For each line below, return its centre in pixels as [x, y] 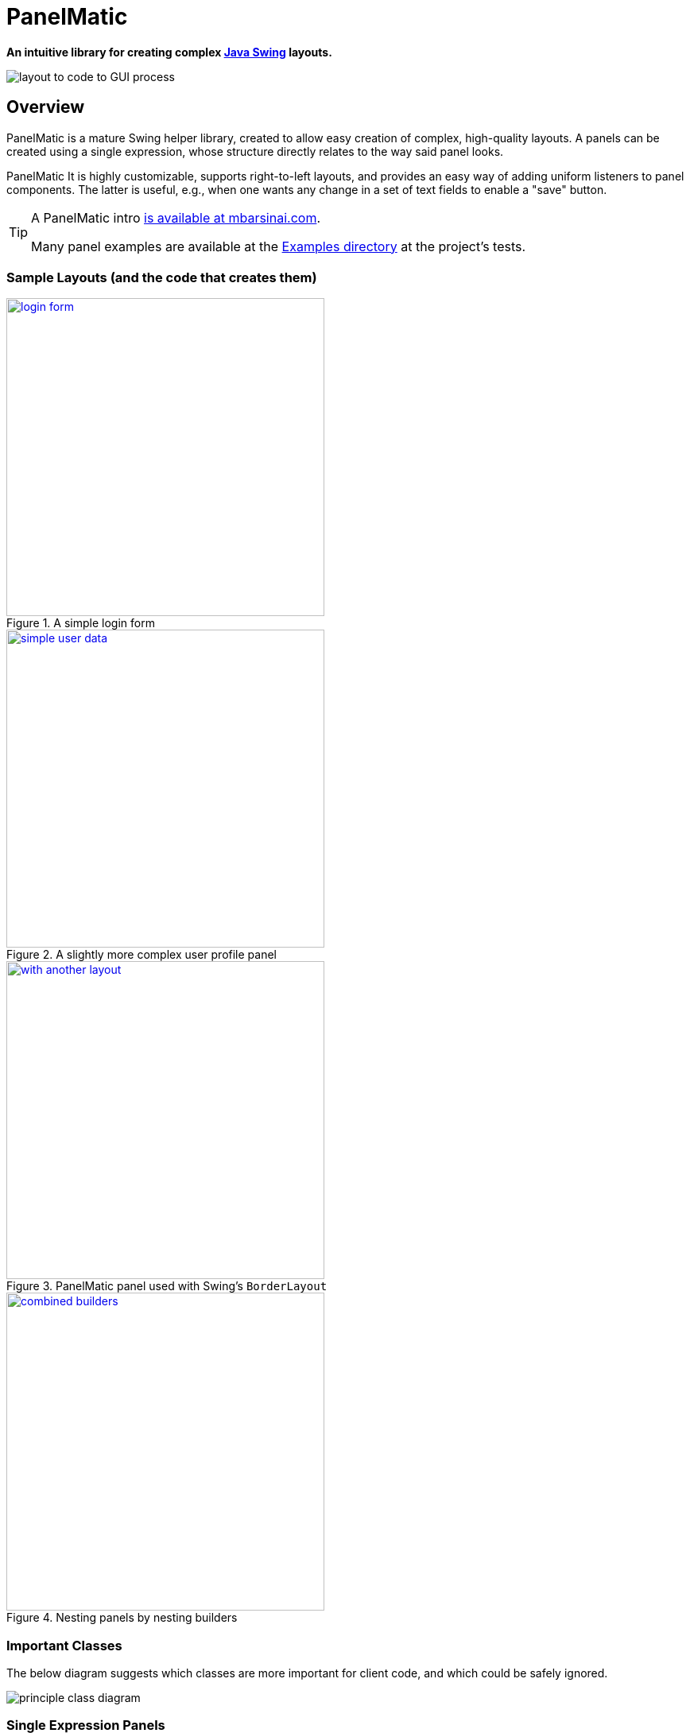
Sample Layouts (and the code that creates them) [162, 277]
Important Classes [64, 1645]
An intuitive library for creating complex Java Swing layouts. [169, 52]
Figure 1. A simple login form [81, 623]
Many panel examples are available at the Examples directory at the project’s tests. [279, 246]
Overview [46, 107]
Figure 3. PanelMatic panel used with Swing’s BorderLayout [167, 1286]
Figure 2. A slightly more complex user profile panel [141, 955]
